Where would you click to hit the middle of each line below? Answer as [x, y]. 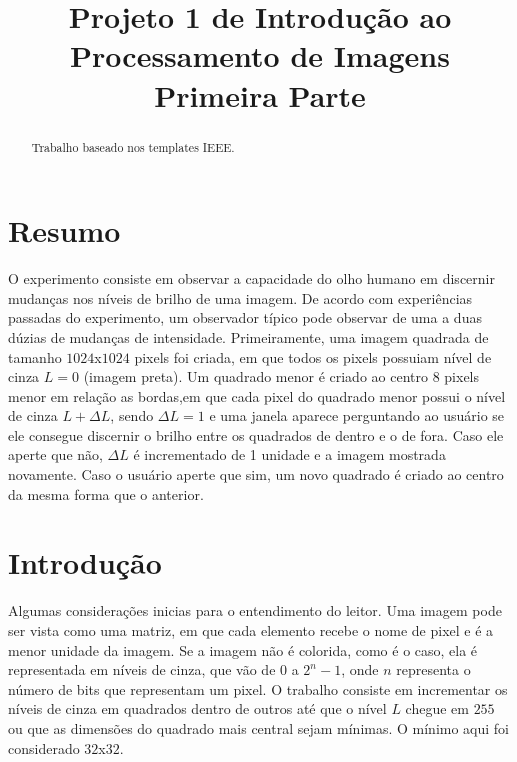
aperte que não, [55, 454]
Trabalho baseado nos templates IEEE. [133, 146]
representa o [433, 669]
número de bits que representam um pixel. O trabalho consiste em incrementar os [258, 688]
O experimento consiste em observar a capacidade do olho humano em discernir [251, 278]
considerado [44, 747]
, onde [360, 669]
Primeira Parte [260, 94]
